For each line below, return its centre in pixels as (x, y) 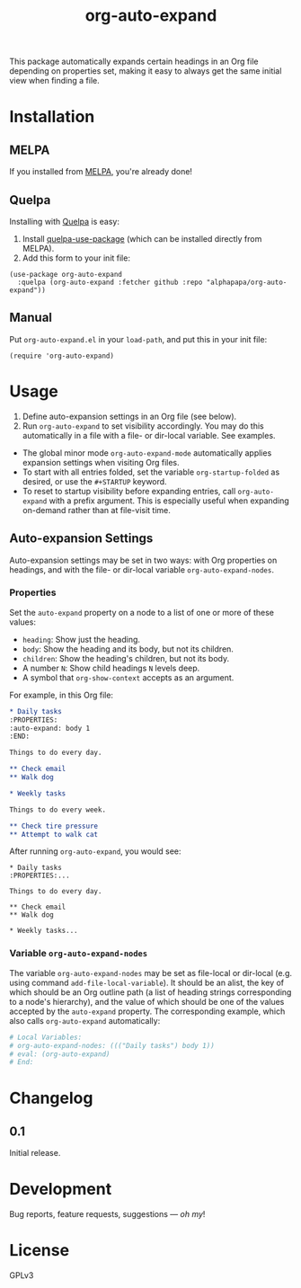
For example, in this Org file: (62, 695)
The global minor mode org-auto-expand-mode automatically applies (147, 453)
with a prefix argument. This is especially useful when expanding (169, 501)
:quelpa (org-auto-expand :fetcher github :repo (110, 282)
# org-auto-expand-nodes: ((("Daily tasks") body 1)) (112, 1045)
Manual (31, 318)
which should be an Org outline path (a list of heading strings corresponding (150, 992)
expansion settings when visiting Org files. (101, 462)
